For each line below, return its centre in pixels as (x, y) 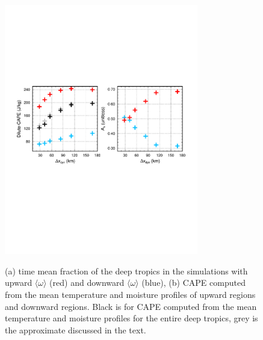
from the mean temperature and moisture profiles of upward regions (130, 295)
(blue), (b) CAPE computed (193, 283)
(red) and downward (87, 283)
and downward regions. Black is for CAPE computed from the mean (131, 306)
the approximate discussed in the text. (76, 329)
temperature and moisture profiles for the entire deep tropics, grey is (131, 318)
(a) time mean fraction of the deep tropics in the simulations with (126, 270)
